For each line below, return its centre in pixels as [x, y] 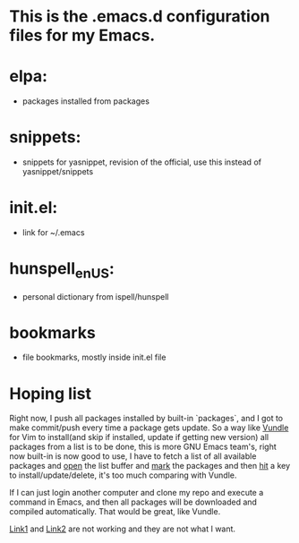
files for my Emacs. [82, 35]
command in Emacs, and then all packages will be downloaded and [133, 502]
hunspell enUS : [62, 270]
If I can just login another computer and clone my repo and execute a [137, 493]
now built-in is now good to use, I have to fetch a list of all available [133, 456]
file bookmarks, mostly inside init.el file [94, 357]
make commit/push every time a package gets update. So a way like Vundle [149, 428]
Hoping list [51, 393]
